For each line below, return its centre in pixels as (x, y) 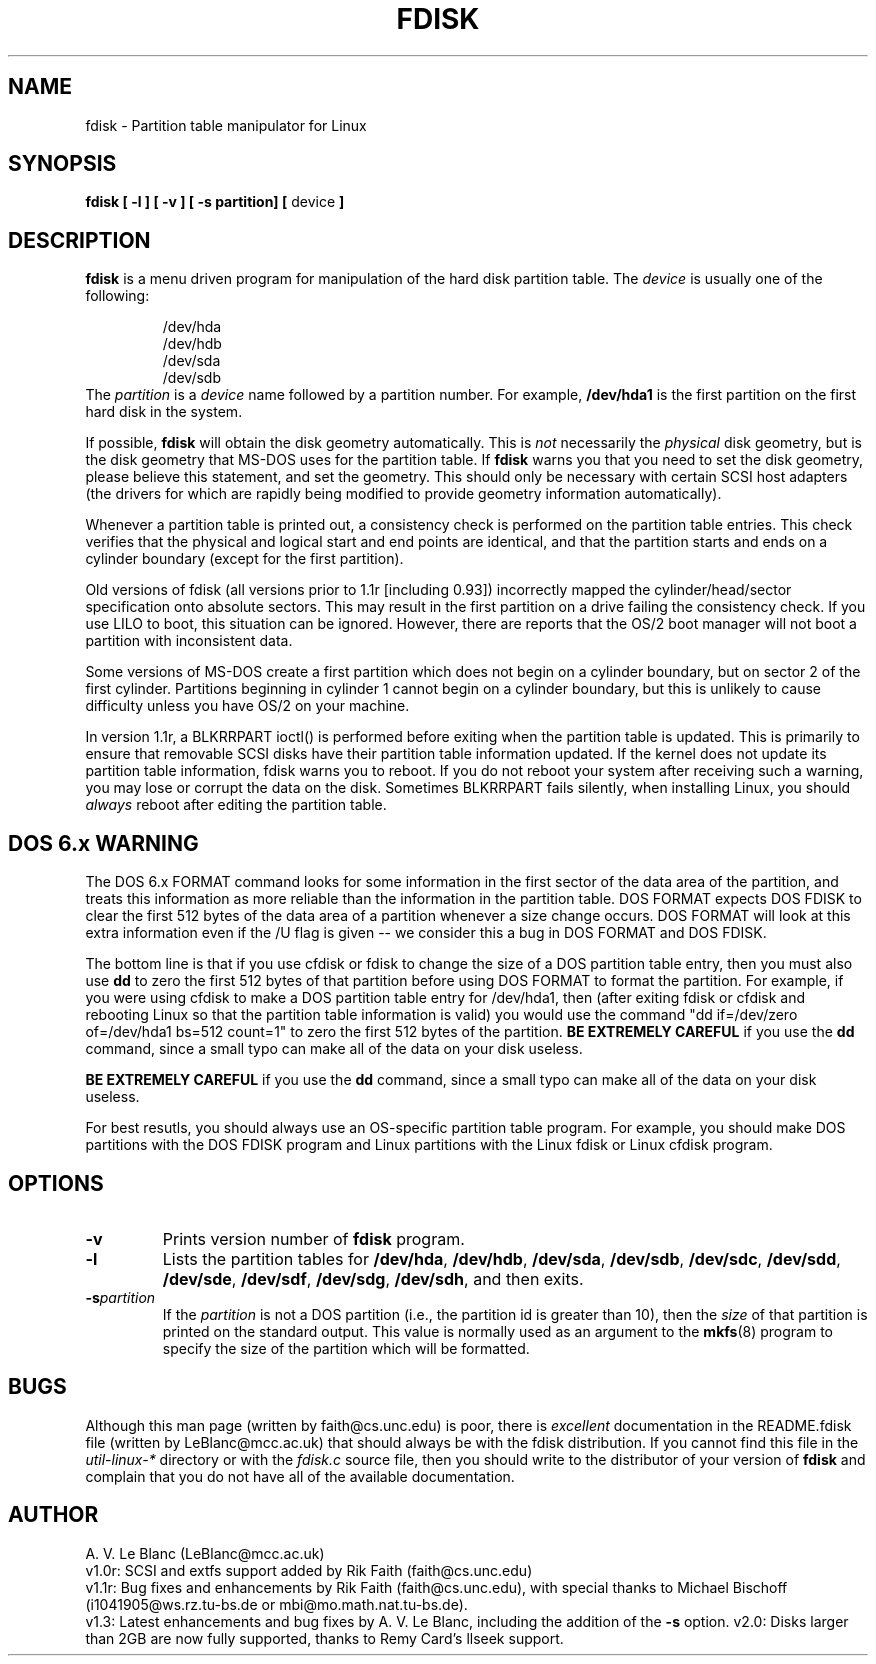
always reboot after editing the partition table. (236, 805)
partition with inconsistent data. (189, 641)
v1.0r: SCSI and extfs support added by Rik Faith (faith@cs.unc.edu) (309, 1570)
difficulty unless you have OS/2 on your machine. (247, 706)
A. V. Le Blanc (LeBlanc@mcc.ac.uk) (205, 1553)
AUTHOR (53, 1515)
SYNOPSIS (62, 164)
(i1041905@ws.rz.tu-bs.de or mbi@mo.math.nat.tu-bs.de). (276, 1604)
